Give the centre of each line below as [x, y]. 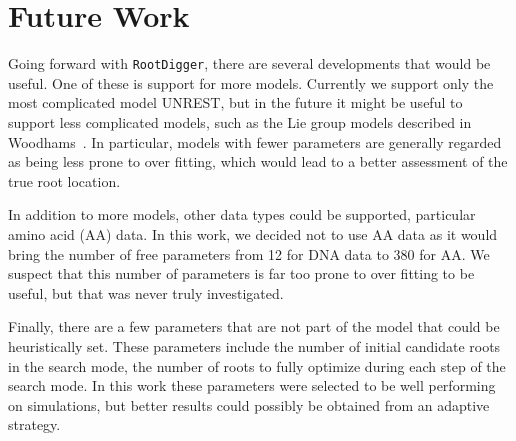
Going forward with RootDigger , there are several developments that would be [249, 63]
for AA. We [454, 253]
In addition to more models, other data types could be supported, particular [242, 214]
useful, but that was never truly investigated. [146, 292]
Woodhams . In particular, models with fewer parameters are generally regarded [255, 141]
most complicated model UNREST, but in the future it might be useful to [235, 102]
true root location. [64, 180]
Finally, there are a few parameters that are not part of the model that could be [254, 326]
